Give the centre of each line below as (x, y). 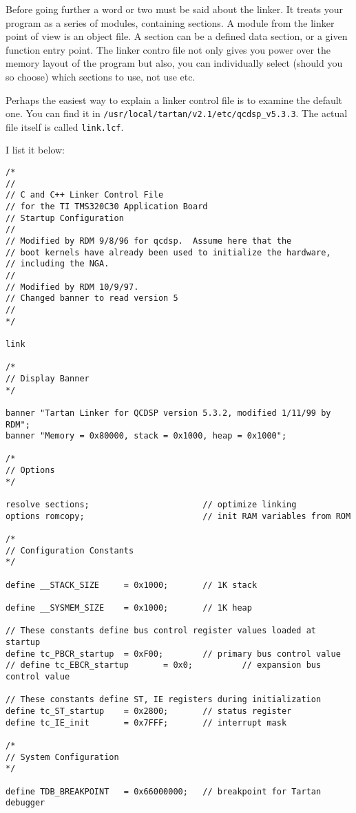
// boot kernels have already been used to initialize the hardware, (168, 252)
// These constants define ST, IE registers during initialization (164, 700)
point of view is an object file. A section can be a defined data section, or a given (177, 36)
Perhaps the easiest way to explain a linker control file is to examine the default (174, 99)
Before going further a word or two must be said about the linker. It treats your (174, 9)
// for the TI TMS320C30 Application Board (107, 207)
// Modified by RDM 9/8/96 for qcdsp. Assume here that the (149, 241)
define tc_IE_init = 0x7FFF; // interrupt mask (146, 722)
